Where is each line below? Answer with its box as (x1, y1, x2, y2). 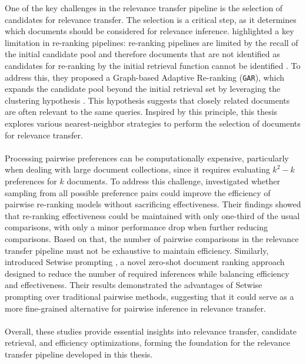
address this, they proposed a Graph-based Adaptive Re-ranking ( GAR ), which (5, 71, 285, 83)
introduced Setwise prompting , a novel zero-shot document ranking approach (5, 256, 285, 268)
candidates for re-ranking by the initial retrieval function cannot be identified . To (5, 59, 301, 71)
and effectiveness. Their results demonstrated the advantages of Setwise (5, 279, 262, 291)
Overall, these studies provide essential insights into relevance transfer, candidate (5, 325, 297, 337)
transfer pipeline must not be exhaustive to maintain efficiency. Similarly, (5, 244, 269, 256)
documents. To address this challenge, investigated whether (66, 174, 281, 187)
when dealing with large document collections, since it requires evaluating (5, 163, 270, 176)
